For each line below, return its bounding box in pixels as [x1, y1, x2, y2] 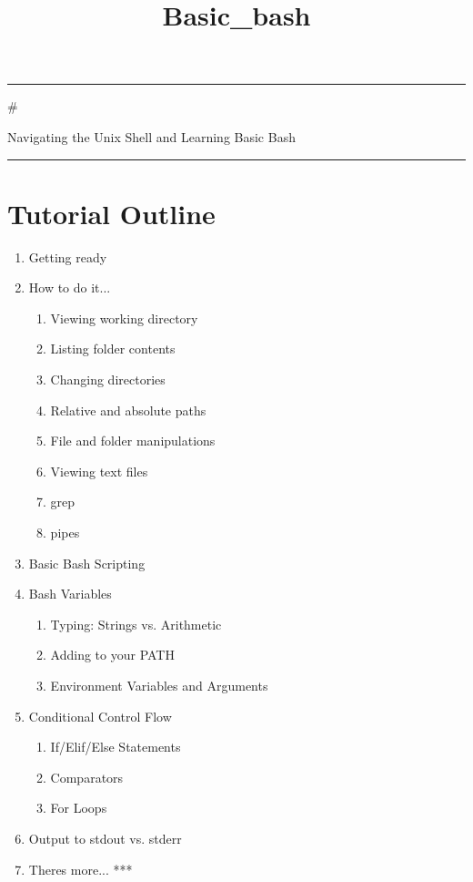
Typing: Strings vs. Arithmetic [50, 614, 222, 633]
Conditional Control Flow [28, 706, 172, 725]
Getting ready [28, 247, 107, 266]
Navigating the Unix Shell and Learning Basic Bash [7, 127, 296, 146]
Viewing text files [50, 461, 148, 480]
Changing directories [50, 370, 166, 389]
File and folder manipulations [50, 431, 216, 450]
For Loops [50, 798, 107, 817]
